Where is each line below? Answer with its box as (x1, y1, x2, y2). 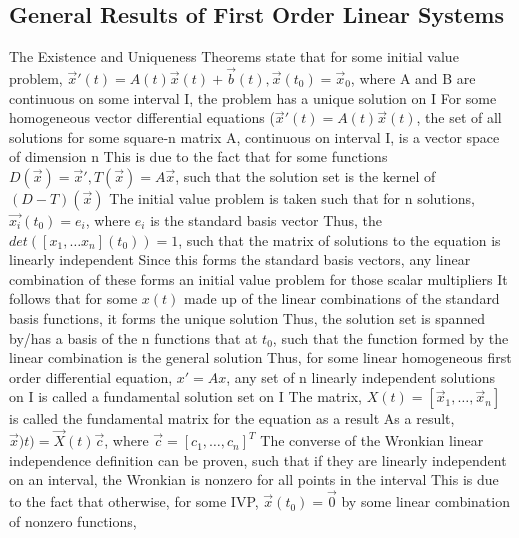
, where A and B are (350, 68, 476, 89)
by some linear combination (341, 491, 510, 512)
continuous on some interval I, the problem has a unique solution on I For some (9, 87, 497, 108)
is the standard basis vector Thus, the (150, 209, 383, 230)
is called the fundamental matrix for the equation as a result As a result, (9, 408, 455, 429)
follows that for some (9, 288, 138, 309)
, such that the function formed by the (272, 327, 509, 348)
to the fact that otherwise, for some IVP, (9, 491, 259, 512)
